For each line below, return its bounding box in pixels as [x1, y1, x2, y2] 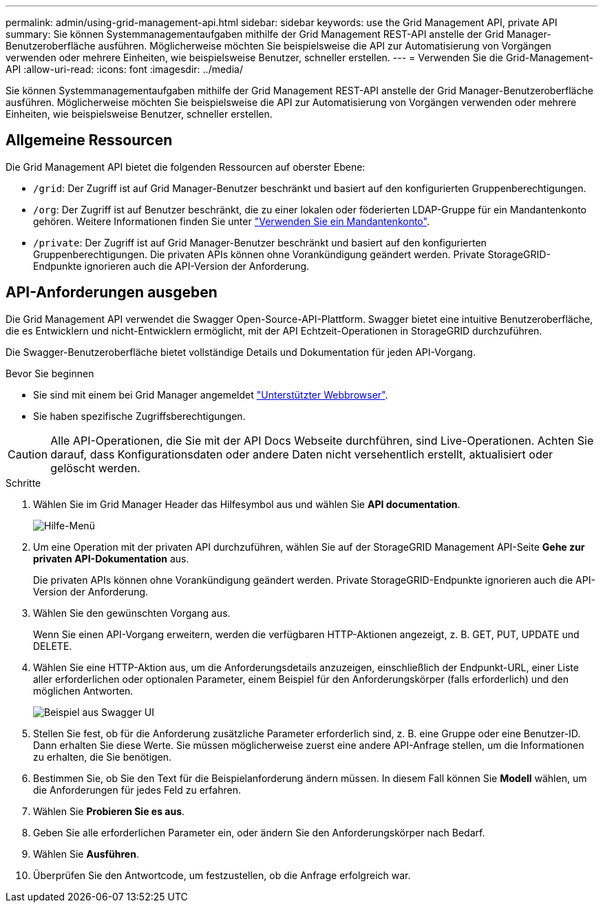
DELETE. [33, 640, 72, 652]
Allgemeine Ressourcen [6, 131, 173, 149]
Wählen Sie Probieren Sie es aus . [33, 805, 185, 817]
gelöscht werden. [50, 461, 140, 475]
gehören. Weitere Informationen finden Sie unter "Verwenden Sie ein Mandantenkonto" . [33, 215, 430, 227]
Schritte [6, 476, 41, 489]
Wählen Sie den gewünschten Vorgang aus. [33, 606, 231, 619]
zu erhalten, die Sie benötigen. [33, 750, 172, 763]
